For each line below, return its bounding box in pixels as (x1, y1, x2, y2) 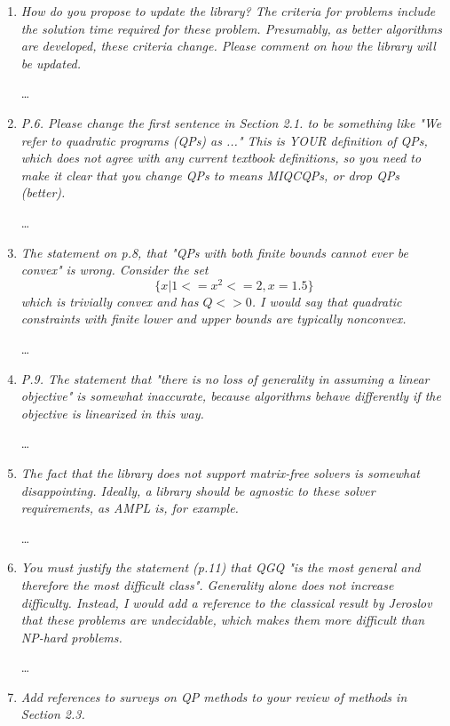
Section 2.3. (20, 705, 85, 723)
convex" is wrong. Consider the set (20, 260, 209, 279)
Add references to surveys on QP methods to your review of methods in (20, 687, 407, 706)
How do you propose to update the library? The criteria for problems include (20, 2, 436, 20)
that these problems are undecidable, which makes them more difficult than (20, 610, 425, 629)
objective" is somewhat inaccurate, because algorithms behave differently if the (20, 387, 441, 405)
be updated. (20, 53, 82, 72)
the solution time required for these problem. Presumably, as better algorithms (20, 19, 442, 37)
